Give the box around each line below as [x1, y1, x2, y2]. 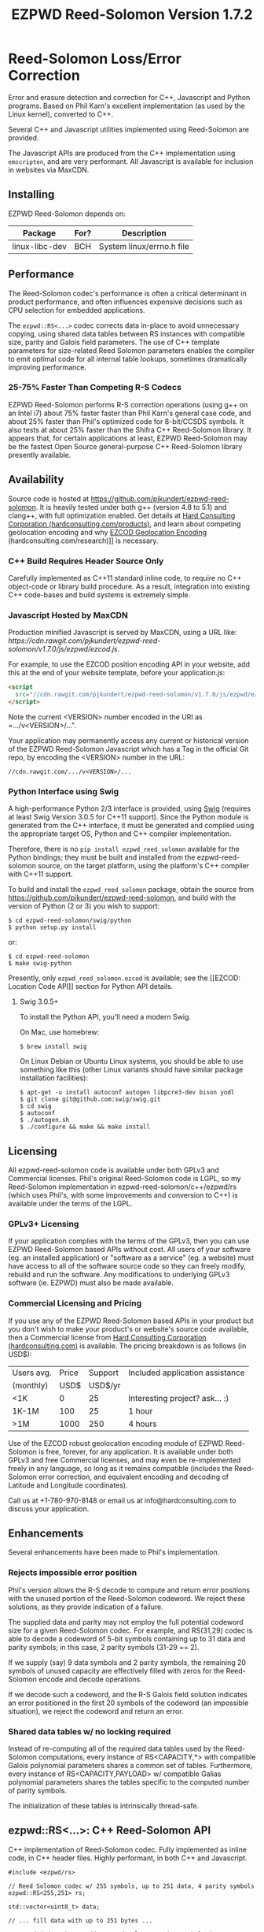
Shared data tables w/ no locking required [8, 1726, 171, 1737]
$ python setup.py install [8, 923, 97, 931]
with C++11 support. [8, 869, 73, 879]
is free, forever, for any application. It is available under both [38, 1447, 233, 1456]
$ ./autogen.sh [19, 1116, 70, 1124]
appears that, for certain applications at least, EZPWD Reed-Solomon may [8, 433, 247, 443]
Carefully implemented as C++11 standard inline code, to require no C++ [8, 573, 242, 582]
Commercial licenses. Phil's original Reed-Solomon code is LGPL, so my [8, 1174, 241, 1183]
